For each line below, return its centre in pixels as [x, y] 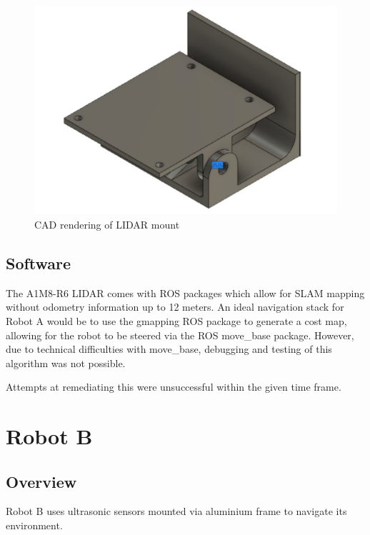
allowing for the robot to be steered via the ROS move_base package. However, [180, 335]
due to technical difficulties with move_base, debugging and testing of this [169, 349]
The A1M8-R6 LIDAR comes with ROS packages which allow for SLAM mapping [185, 292]
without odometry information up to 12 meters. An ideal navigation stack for [175, 307]
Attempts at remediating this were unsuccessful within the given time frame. [174, 387]
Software [39, 262]
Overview [41, 481]
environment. [34, 525]
